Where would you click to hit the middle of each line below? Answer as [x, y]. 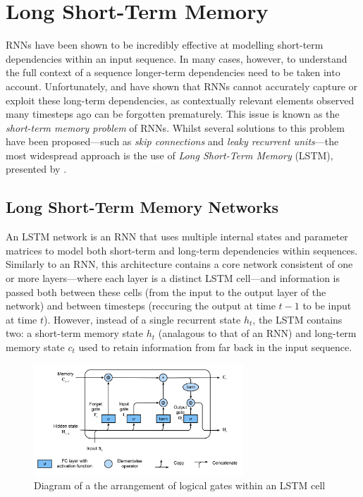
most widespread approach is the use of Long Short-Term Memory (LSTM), [170, 155]
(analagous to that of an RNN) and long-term [257, 333]
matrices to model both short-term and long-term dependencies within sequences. [182, 250]
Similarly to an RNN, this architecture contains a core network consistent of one [179, 264]
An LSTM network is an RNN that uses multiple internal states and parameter [177, 237]
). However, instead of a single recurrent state [142, 319]
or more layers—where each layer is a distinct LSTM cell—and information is [173, 278]
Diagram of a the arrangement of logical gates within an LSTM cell [180, 485]
